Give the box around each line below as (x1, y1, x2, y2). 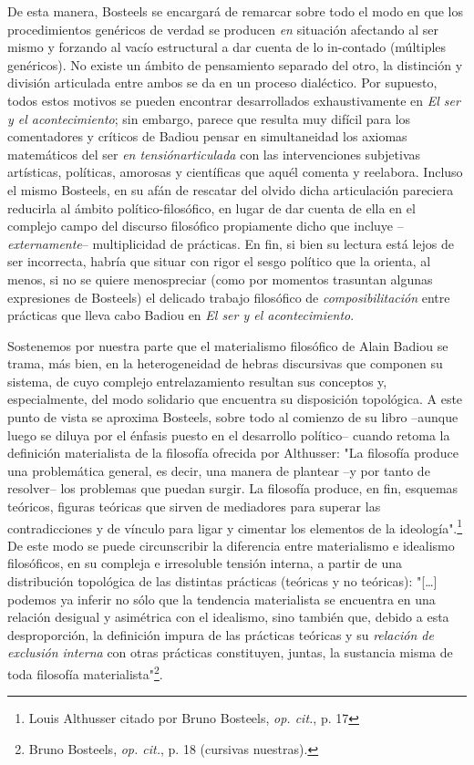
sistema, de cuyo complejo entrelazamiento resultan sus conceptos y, (7, 371, 387, 390)
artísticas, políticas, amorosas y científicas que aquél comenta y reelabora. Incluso (7, 162, 463, 181)
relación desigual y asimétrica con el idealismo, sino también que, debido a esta (7, 607, 449, 626)
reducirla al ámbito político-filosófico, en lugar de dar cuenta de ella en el (7, 198, 416, 217)
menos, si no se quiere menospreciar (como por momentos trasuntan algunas (7, 269, 433, 288)
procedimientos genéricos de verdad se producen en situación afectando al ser (7, 19, 438, 38)
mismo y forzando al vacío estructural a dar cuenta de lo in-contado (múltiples (7, 37, 447, 57)
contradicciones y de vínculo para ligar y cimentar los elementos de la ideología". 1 (7, 515, 463, 537)
